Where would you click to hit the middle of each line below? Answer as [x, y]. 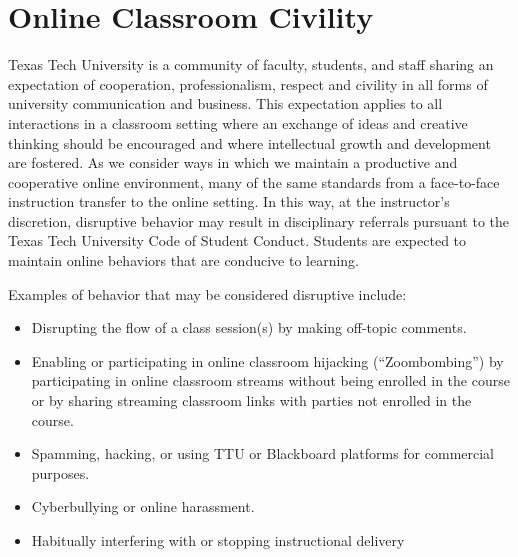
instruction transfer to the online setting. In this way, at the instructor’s [229, 201]
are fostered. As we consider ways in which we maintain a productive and [233, 162]
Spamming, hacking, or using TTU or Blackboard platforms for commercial [263, 453]
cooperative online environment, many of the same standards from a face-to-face [254, 181]
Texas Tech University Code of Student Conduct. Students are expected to [237, 240]
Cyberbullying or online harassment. [143, 506]
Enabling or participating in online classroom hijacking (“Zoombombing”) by [267, 360]
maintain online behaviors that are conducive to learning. [184, 260]
